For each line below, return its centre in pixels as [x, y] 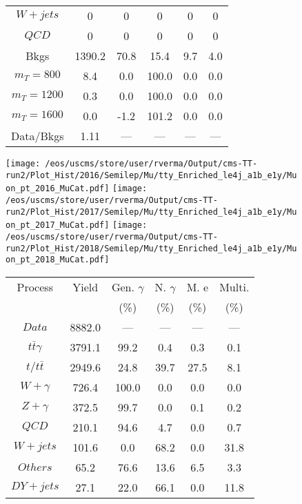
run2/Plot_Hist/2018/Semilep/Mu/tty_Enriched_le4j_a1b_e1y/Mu [151, 248]
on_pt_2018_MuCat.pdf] [58, 260]
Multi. [234, 287]
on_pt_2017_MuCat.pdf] [58, 225]
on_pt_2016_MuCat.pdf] [58, 189]
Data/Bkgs [38, 136]
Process [35, 287]
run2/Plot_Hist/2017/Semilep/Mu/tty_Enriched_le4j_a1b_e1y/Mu [151, 212]
